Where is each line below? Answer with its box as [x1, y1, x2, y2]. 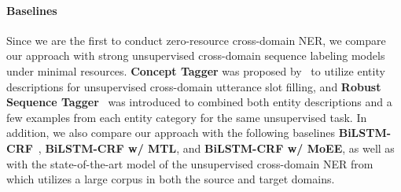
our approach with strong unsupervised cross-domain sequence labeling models [6, 47, 385, 64]
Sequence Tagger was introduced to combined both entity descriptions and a [6, 94, 392, 110]
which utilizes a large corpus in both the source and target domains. [6, 171, 335, 187]
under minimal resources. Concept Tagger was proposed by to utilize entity [6, 62, 385, 79]
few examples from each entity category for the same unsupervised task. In [6, 109, 367, 125]
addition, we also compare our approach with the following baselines [6, 124, 336, 141]
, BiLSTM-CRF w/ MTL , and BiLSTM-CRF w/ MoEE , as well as [38, 139, 395, 156]
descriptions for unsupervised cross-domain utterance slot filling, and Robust [6, 78, 381, 94]
